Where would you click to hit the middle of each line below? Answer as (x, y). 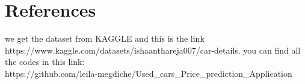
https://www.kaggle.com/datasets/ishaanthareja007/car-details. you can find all (153, 50)
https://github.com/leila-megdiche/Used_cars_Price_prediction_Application (149, 73)
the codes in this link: (45, 62)
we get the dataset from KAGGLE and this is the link (105, 38)
